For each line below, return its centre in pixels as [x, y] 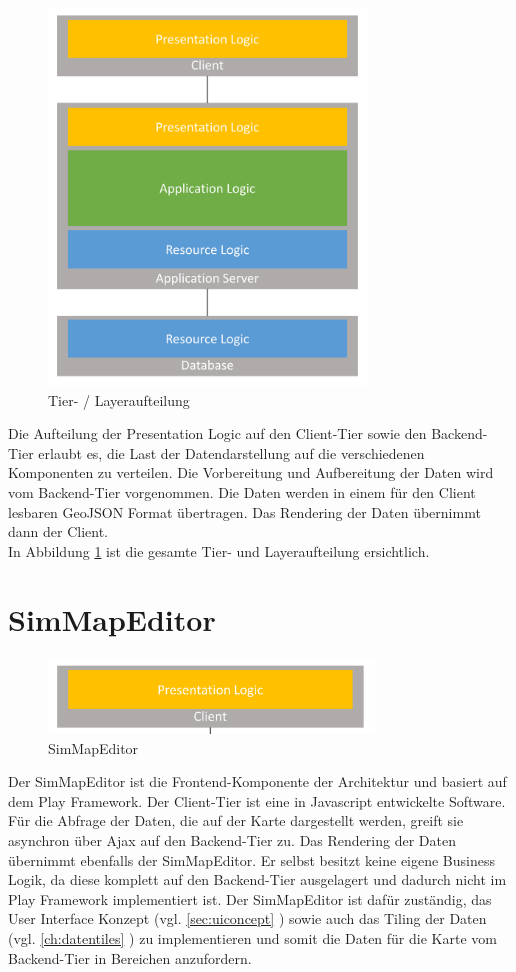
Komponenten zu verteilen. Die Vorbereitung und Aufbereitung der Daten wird [251, 472]
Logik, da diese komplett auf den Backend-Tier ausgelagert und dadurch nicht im [257, 879]
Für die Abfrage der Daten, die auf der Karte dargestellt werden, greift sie [236, 820]
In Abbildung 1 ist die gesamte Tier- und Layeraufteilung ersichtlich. [219, 550]
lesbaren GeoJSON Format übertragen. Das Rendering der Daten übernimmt [244, 511]
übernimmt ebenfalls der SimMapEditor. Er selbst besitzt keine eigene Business [252, 859]
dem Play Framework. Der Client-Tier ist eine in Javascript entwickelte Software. [257, 800]
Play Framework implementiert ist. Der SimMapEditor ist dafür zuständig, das [250, 898]
